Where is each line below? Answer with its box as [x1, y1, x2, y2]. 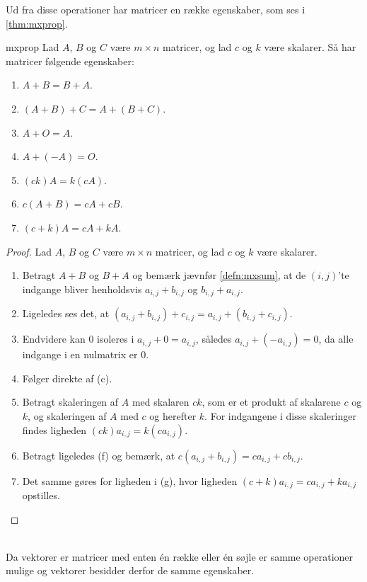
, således [195, 331, 232, 346]
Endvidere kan [22, 331, 86, 346]
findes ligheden [22, 422, 87, 437]
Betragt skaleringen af [22, 394, 119, 409]
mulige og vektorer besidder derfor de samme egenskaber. [6, 563, 255, 578]
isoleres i [97, 331, 134, 346]
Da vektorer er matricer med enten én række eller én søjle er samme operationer [6, 549, 354, 564]
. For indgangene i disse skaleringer [204, 408, 356, 423]
